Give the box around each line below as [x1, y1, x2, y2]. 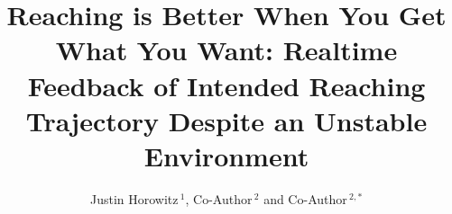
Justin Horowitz [89, 189, 179, 208]
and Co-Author [263, 189, 347, 208]
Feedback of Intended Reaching [27, 67, 426, 103]
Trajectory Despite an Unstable [25, 102, 428, 138]
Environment [143, 137, 309, 174]
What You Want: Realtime [55, 31, 398, 68]
